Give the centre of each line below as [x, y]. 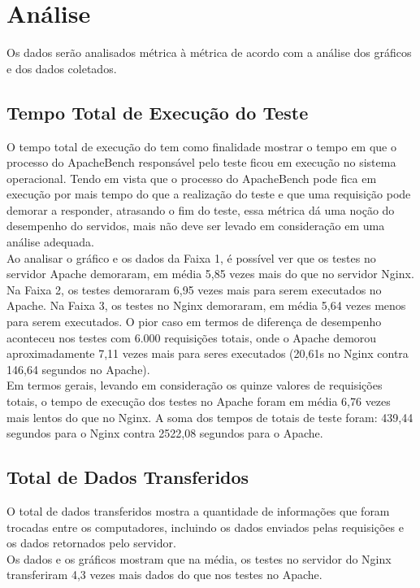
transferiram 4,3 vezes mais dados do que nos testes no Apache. [165, 575]
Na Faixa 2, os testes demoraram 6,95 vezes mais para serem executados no [194, 289]
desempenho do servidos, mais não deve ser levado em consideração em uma [196, 226]
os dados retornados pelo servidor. [91, 543]
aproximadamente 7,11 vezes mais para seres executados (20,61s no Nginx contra [208, 353]
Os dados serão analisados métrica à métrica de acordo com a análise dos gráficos [209, 52]
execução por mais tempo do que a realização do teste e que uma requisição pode [209, 194]
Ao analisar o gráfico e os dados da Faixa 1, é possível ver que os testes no [191, 257]
